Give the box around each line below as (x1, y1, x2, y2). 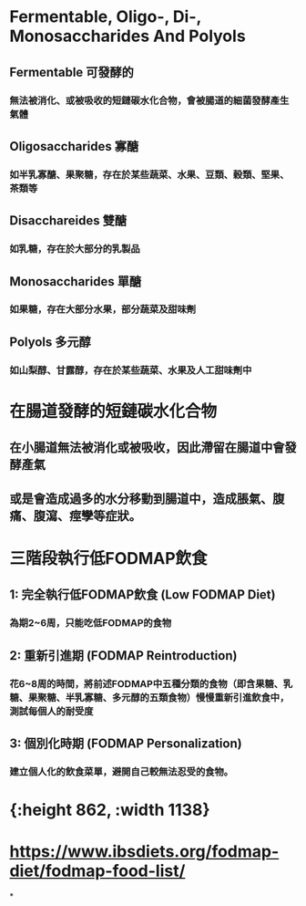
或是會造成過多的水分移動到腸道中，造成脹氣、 (9, 491, 273, 506)
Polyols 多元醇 (9, 334, 91, 349)
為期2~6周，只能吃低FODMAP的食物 (9, 617, 172, 630)
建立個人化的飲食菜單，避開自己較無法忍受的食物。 (9, 765, 234, 777)
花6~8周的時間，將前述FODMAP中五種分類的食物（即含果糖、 (9, 677, 284, 690)
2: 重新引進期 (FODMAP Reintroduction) (9, 648, 238, 663)
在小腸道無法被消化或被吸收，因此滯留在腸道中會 (9, 440, 285, 455)
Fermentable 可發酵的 (9, 64, 135, 79)
